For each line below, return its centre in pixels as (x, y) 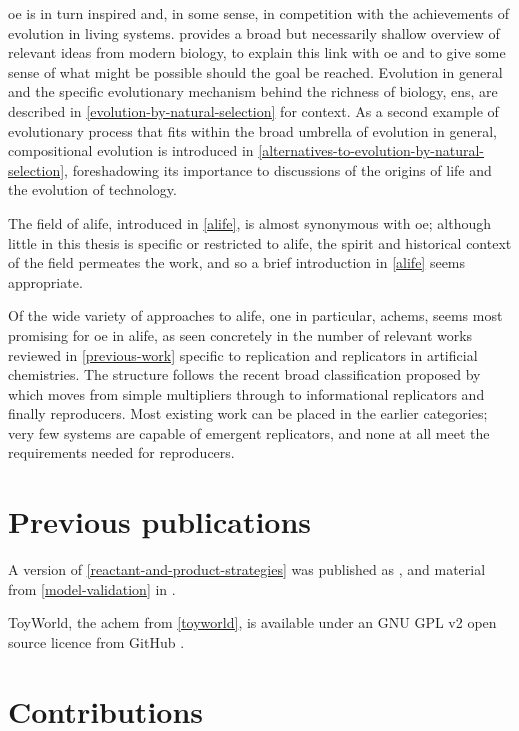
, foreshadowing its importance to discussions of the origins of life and (278, 169)
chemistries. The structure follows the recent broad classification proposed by (244, 374)
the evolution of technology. (92, 189)
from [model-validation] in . (92, 588)
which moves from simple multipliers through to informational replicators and (246, 393)
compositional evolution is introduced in (131, 150)
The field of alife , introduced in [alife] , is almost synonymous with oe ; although (250, 222)
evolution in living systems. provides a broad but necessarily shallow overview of (254, 32)
